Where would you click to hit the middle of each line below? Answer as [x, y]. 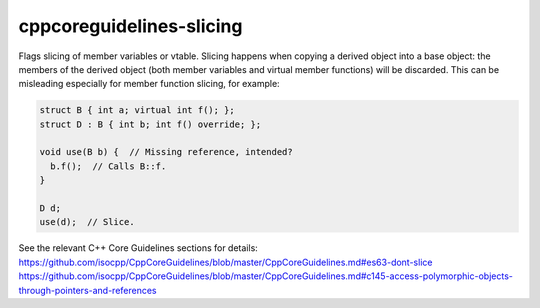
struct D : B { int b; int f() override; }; [150, 124]
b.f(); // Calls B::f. [108, 166]
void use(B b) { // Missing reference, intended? [166, 152]
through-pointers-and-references [87, 290]
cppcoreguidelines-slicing [130, 26]
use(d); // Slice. [87, 222]
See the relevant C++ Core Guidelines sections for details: [138, 248]
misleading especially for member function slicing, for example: [149, 84]
